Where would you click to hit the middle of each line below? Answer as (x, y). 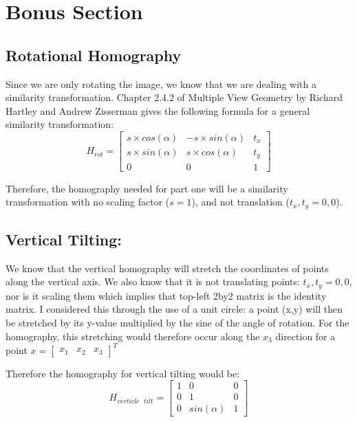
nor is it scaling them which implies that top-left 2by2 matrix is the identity (166, 295)
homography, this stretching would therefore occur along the (133, 336)
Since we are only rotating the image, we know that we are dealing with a (161, 84)
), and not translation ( (241, 202)
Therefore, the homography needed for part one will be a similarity (147, 188)
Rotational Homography (94, 55)
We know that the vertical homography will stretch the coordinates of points (167, 268)
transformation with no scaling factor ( (88, 202)
